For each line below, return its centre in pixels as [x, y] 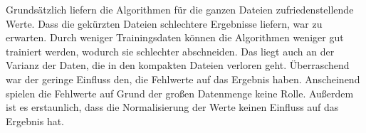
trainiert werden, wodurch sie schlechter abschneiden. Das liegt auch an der [170, 51]
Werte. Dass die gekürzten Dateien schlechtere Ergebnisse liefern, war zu [164, 23]
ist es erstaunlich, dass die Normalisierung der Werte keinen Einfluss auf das [172, 107]
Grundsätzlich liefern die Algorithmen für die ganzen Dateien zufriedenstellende [180, 9]
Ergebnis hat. [35, 121]
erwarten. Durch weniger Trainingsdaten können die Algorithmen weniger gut [175, 37]
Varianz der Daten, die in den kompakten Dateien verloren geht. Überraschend [178, 65]
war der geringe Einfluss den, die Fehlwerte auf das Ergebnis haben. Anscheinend [183, 79]
